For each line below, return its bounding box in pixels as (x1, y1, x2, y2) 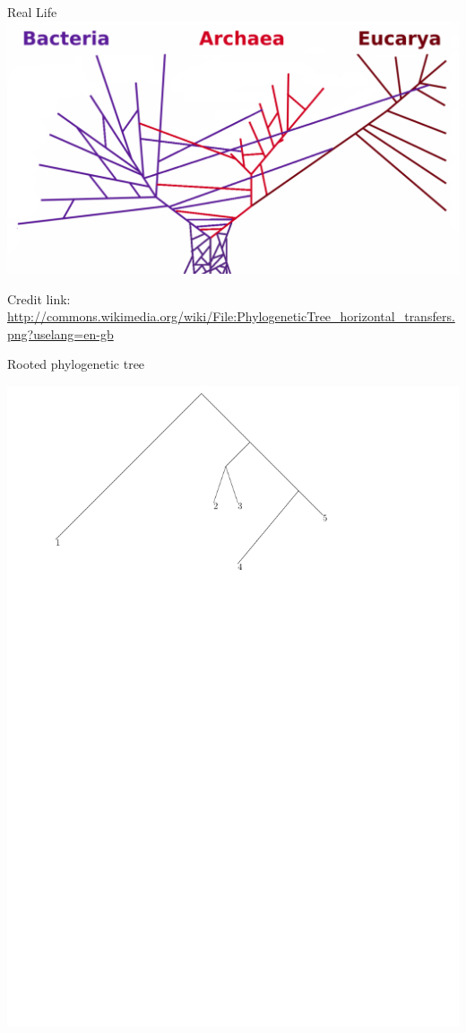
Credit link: (7, 289, 71, 308)
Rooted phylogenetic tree (7, 355, 145, 373)
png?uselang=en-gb (7, 324, 114, 343)
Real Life (7, 3, 57, 21)
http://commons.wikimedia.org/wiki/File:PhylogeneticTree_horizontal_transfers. (7, 307, 455, 326)
